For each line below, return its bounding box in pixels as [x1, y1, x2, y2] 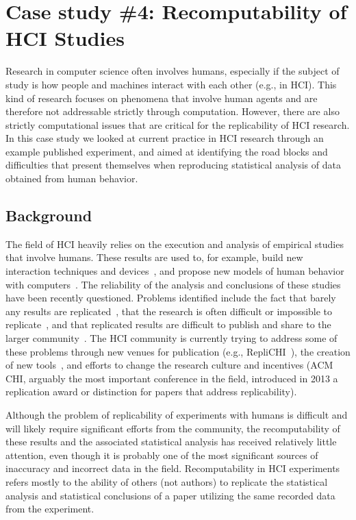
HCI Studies [5, 24, 125, 52]
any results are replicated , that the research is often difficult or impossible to [5, 304, 333, 318]
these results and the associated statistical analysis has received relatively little [5, 434, 337, 449]
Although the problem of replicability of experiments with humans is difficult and [5, 407, 348, 421]
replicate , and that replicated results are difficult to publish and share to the [5, 317, 331, 332]
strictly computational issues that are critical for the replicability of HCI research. [5, 117, 350, 132]
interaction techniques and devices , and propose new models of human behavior [5, 264, 344, 278]
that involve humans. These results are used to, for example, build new [5, 250, 303, 264]
